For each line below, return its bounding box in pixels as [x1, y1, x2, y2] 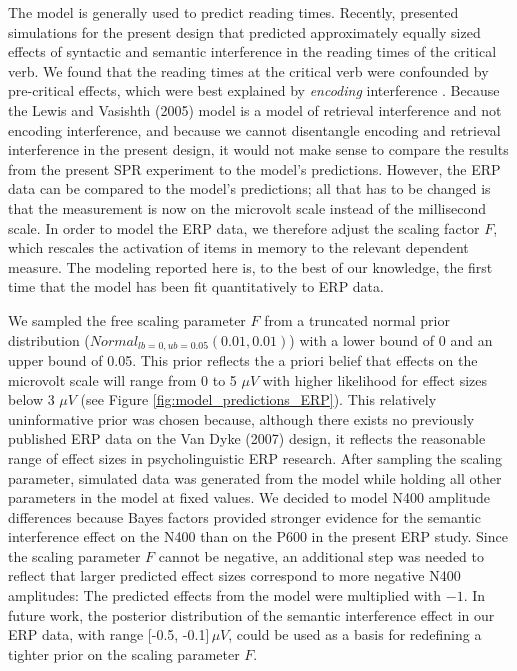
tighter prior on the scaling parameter [8, 643, 240, 664]
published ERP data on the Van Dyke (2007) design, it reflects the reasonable [8, 428, 486, 449]
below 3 [8, 389, 55, 410]
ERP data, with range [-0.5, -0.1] [8, 624, 210, 645]
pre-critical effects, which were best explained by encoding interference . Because [8, 80, 500, 101]
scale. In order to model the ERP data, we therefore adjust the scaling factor [8, 217, 480, 238]
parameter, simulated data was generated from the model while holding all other [8, 467, 502, 488]
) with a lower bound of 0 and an [289, 329, 493, 350]
